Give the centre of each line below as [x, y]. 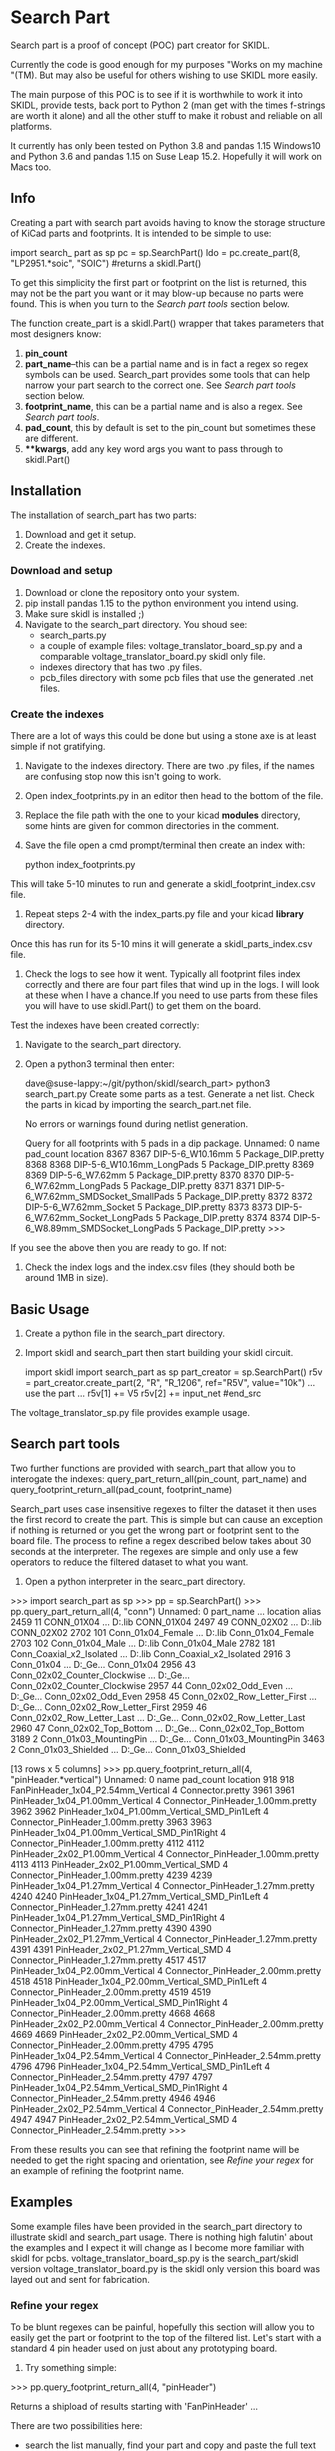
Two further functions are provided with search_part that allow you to [153, 1468]
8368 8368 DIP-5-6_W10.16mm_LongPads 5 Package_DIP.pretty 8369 [169, 1165]
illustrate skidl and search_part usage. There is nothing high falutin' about [161, 2237]
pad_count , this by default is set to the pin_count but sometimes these [170, 427]
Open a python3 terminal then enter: [99, 1064]
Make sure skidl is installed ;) [84, 613]
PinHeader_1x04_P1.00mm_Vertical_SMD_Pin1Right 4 [118, 1832]
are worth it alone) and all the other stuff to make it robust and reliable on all [166, 115]
